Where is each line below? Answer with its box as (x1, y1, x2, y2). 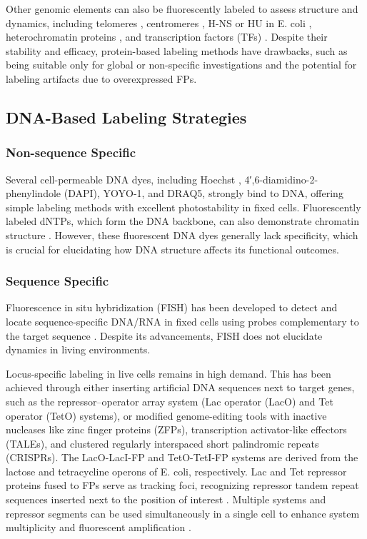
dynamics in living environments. (6, 342, 151, 357)
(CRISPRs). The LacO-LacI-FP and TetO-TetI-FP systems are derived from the (6, 450, 358, 465)
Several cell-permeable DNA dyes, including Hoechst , (6, 171, 241, 186)
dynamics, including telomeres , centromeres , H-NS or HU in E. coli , (6, 15, 312, 30)
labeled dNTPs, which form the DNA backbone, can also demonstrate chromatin (6, 213, 360, 228)
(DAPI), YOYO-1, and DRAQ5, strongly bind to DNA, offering (64, 186, 343, 201)
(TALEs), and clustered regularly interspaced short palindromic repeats (6, 435, 319, 450)
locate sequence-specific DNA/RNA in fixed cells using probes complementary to (6, 313, 359, 328)
